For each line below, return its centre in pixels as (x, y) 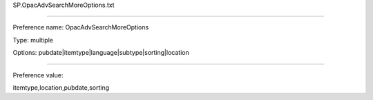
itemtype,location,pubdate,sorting (61, 87)
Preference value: (38, 75)
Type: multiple (33, 40)
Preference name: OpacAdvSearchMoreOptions (81, 27)
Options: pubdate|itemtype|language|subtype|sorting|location (101, 53)
